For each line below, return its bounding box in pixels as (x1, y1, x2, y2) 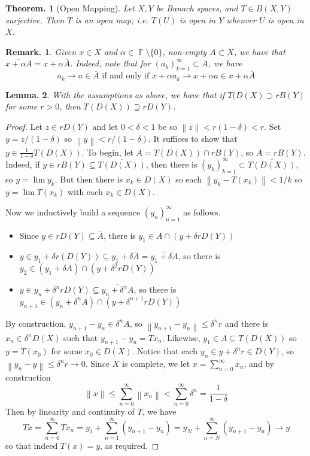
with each (67, 185, 103, 197)
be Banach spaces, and (156, 2, 238, 14)
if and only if (102, 72, 150, 81)
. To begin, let (81, 145, 133, 158)
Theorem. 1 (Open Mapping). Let (5, 2, 135, 14)
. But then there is (54, 172, 123, 185)
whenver (226, 13, 256, 26)
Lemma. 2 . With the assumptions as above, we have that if (5, 88, 225, 101)
